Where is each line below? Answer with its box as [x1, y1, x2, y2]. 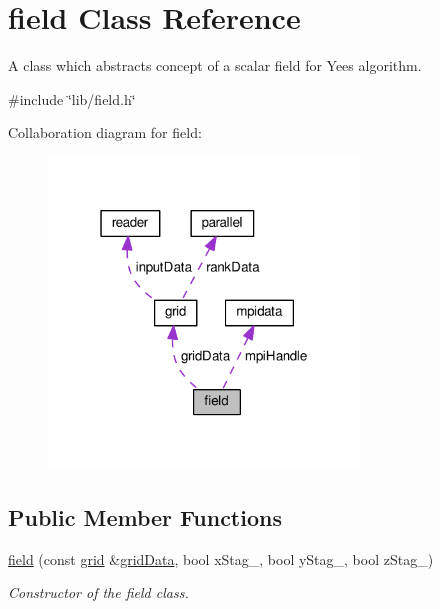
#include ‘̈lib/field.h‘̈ [8, 88, 136, 109]
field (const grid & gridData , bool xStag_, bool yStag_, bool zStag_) [8, 548, 434, 569]
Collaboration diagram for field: [8, 122, 202, 143]
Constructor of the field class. [8, 582, 189, 603]
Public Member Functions [8, 501, 282, 532]
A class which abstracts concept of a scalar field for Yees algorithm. [8, 55, 422, 76]
